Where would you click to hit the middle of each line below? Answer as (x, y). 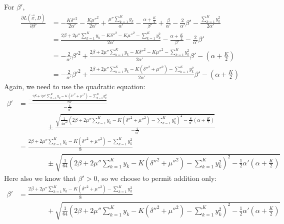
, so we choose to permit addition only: (157, 178)
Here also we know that (40, 178)
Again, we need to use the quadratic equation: (75, 86)
